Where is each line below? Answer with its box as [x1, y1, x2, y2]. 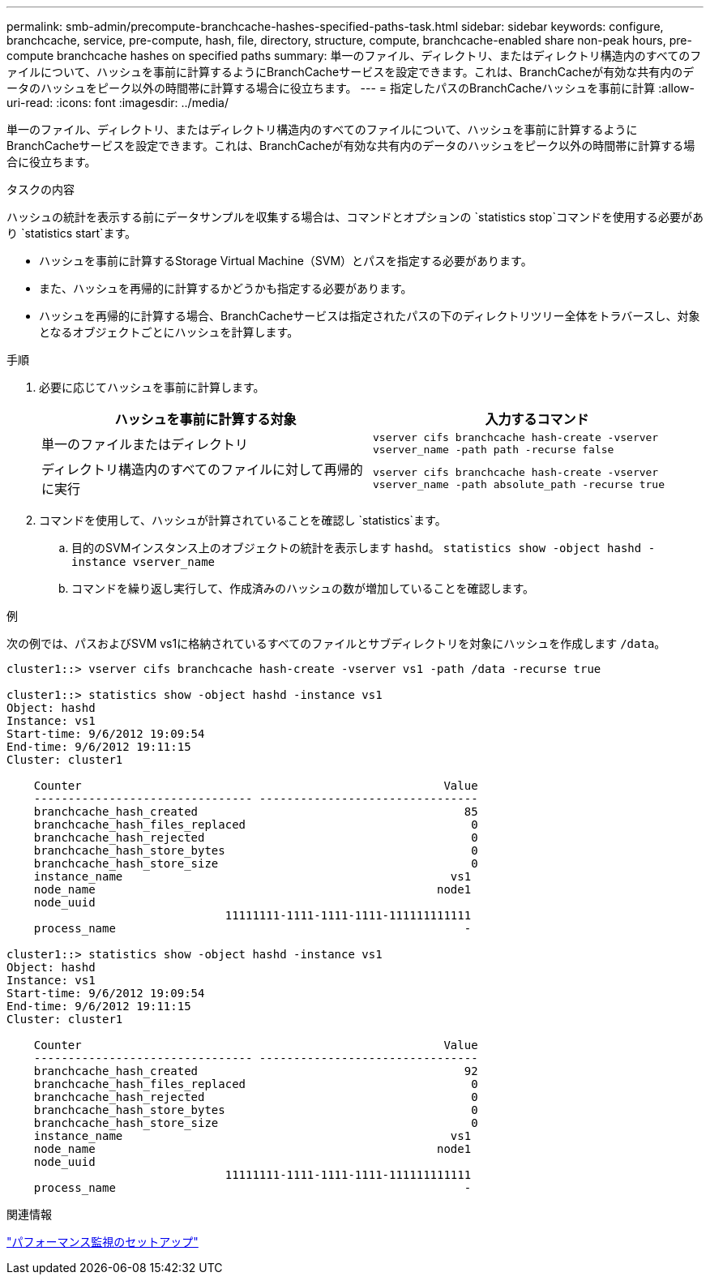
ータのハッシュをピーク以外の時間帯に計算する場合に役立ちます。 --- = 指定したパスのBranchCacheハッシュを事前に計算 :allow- [6, 81, 695, 95]
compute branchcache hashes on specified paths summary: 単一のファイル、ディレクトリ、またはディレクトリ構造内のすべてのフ [6, 49, 702, 62]
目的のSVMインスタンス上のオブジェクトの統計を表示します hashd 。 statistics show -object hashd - [71, 541, 656, 555]
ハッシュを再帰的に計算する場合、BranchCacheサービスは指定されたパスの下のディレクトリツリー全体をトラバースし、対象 [39, 309, 700, 323]
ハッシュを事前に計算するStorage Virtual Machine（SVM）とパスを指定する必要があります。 [39, 254, 532, 268]
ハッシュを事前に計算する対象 [114, 411, 297, 427]
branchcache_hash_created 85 [33, 805, 478, 818]
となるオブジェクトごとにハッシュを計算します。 [39, 325, 299, 339]
